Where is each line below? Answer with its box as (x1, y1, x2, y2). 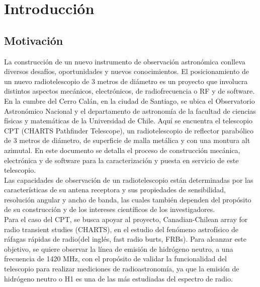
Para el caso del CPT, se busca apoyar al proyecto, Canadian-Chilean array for (4, 214, 248, 225)
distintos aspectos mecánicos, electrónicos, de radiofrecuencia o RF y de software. (4, 86, 255, 96)
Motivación (4, 32, 63, 48)
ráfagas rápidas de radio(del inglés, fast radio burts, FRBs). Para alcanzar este (4, 234, 246, 244)
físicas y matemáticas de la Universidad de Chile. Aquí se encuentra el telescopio (4, 115, 252, 126)
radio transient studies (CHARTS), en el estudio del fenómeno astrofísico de (4, 224, 238, 234)
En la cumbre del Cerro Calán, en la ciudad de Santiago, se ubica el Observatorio (4, 95, 255, 106)
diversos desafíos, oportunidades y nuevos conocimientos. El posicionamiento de (4, 66, 249, 77)
